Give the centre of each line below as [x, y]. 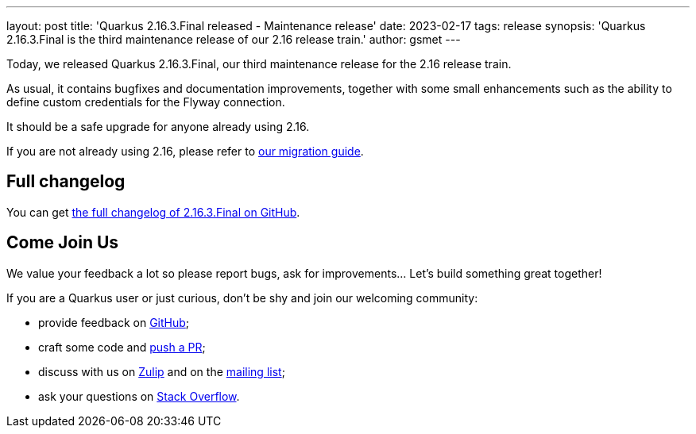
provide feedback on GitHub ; [114, 322]
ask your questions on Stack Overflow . [139, 396]
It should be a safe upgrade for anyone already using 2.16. [158, 127]
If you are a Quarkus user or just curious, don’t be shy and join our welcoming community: [242, 298]
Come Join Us [63, 243]
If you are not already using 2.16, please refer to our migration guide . [185, 151]
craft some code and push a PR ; [122, 347]
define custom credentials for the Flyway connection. [146, 102]
